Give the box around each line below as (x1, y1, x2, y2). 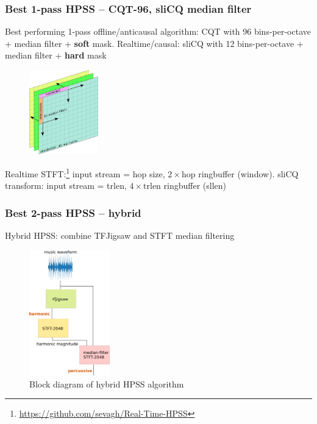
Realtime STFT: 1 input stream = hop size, (5, 166, 165, 180)
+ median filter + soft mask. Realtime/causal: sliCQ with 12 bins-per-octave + (5, 37, 304, 49)
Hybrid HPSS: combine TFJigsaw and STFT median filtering (5, 229, 235, 242)
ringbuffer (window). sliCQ (198, 167, 299, 180)
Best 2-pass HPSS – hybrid (5, 205, 141, 220)
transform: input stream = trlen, (5, 179, 127, 192)
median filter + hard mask (5, 49, 107, 62)
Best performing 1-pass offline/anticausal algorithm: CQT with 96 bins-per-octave (5, 25, 311, 38)
